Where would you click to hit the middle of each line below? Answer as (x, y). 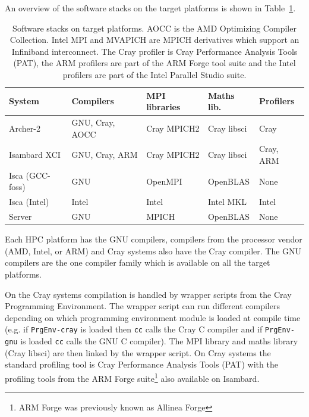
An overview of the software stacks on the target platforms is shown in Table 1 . (150, 8)
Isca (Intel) (29, 202)
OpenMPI (164, 181)
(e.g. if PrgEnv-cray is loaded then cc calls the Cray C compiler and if (134, 329)
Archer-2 (25, 128)
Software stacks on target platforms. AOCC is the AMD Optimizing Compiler (154, 28)
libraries (163, 107)
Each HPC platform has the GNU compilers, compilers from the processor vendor (154, 239)
